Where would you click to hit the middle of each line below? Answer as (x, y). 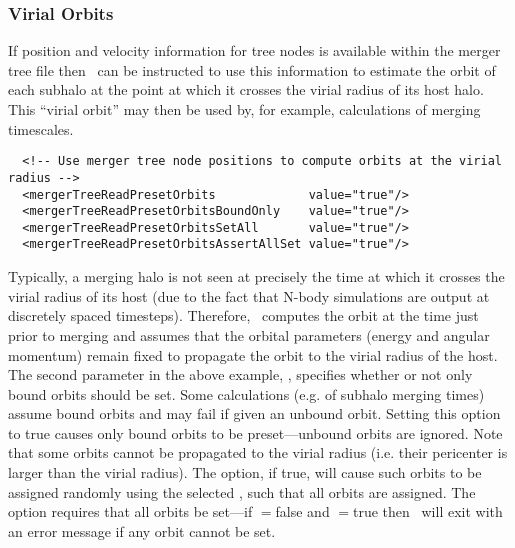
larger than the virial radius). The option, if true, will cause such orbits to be (245, 472)
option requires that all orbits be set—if (130, 511)
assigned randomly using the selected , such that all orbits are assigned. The (242, 491)
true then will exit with (428, 511)
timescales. (41, 128)
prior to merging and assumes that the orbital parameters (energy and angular (249, 334)
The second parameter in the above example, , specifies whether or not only (240, 374)
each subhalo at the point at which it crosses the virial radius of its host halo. (246, 89)
